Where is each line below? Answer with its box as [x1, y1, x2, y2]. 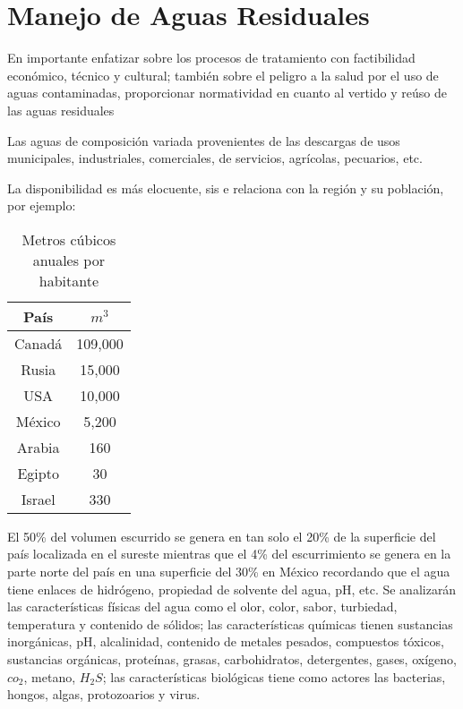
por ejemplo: [7, 196, 76, 215]
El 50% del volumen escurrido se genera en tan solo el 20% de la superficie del [7, 526, 436, 545]
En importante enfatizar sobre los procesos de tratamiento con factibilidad [7, 48, 416, 67]
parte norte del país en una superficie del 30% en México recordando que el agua [7, 562, 450, 581]
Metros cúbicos [21, 228, 116, 250]
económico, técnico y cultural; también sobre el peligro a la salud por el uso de [7, 65, 439, 84]
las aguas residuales [7, 100, 115, 119]
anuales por [32, 249, 105, 270]
